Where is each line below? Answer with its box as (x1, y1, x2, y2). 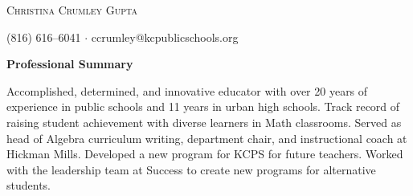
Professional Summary (6, 55, 133, 72)
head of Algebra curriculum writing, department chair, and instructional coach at (6, 129, 407, 146)
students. (6, 177, 51, 194)
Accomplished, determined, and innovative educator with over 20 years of (6, 82, 368, 99)
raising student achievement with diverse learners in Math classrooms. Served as (6, 113, 402, 130)
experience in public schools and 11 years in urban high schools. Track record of (6, 98, 400, 115)
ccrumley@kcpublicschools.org (91, 28, 239, 45)
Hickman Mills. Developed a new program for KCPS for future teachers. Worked (6, 145, 403, 162)
